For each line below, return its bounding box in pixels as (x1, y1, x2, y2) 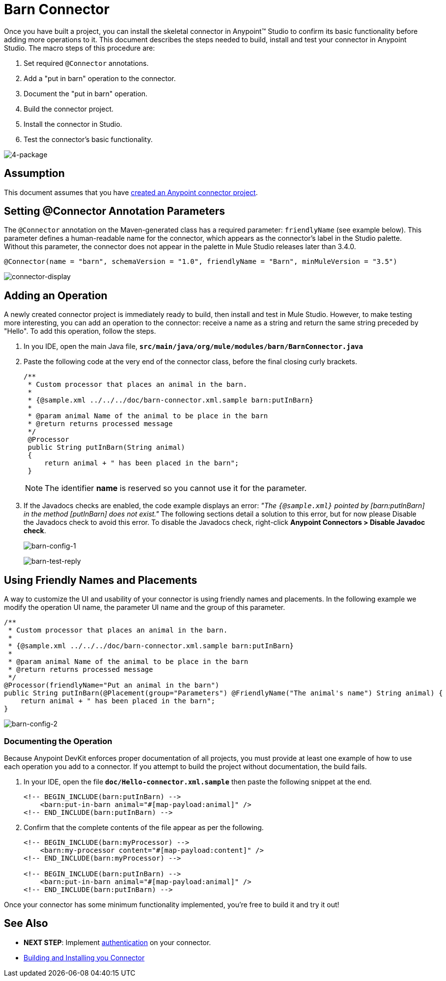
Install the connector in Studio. (24, 119, 122, 128)
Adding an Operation (4, 289, 108, 302)
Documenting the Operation (4, 736, 112, 746)
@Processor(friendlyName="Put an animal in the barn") (4, 681, 220, 690)
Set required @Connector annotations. (24, 58, 149, 67)
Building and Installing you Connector (24, 953, 145, 962)
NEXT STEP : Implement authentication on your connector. (24, 938, 211, 947)
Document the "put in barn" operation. (24, 89, 148, 98)
